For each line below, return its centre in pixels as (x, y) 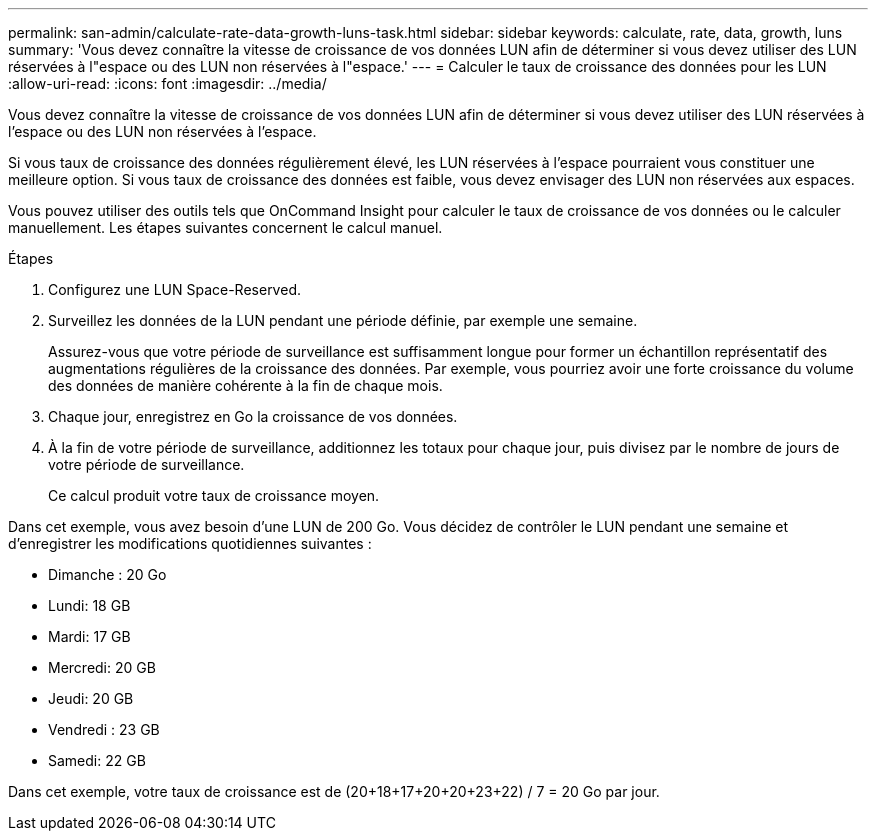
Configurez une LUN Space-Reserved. (174, 289)
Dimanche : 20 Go (107, 574)
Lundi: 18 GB (89, 605)
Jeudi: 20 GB (91, 698)
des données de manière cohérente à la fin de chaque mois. (245, 385)
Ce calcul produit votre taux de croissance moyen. (214, 495)
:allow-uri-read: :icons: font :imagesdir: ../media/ (167, 83)
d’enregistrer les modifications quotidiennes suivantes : (190, 543)
